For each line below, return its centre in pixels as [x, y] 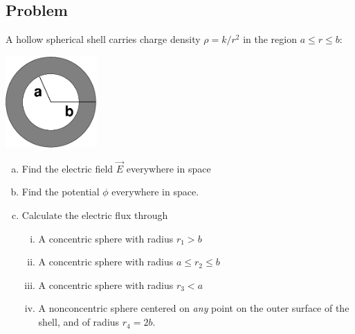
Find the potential [61, 192]
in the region [270, 39]
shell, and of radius [79, 322]
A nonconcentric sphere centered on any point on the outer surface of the [194, 308]
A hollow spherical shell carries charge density [103, 39]
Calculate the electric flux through [95, 215]
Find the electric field [67, 168]
